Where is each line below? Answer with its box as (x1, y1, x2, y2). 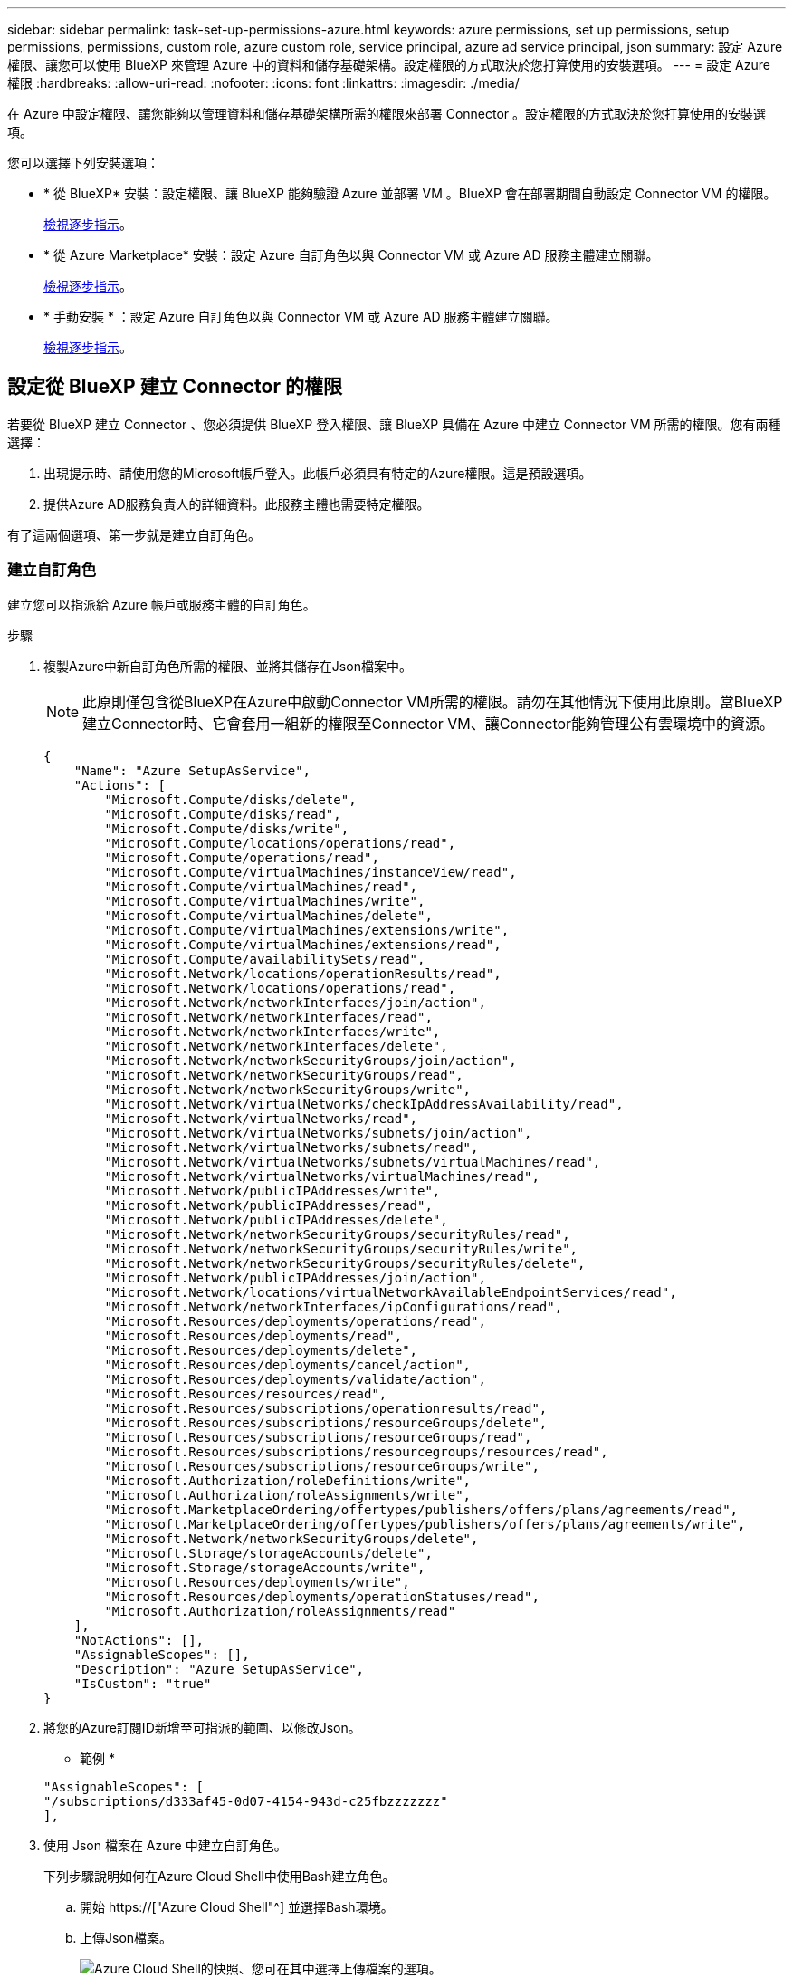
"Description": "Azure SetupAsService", (73, 1661, 365, 1676)
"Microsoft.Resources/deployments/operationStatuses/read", (104, 1589, 540, 1604)
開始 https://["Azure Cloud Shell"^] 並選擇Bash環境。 (80, 1898, 394, 1915)
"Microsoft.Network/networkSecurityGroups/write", (104, 1081, 472, 1097)
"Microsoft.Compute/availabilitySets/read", (104, 951, 425, 966)
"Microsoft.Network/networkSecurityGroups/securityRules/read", (104, 1226, 570, 1242)
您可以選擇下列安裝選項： (7, 155, 159, 170)
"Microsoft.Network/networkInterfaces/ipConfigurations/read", (104, 1299, 563, 1314)
